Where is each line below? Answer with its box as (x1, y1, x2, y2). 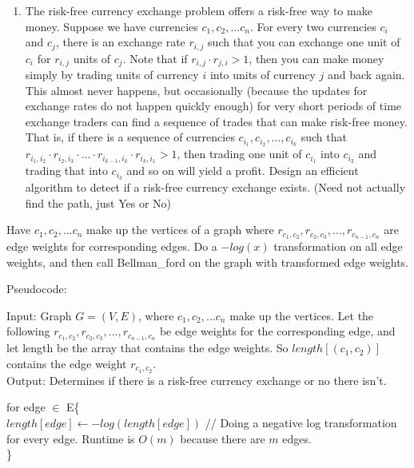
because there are (180, 430, 265, 446)
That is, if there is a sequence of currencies (25, 129, 235, 145)
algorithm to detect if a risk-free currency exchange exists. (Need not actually (25, 179, 406, 196)
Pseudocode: (6, 280, 67, 297)
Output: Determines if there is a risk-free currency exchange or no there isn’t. (6, 371, 387, 388)
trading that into (25, 162, 108, 179)
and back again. (328, 66, 405, 83)
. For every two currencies (249, 18, 376, 34)
